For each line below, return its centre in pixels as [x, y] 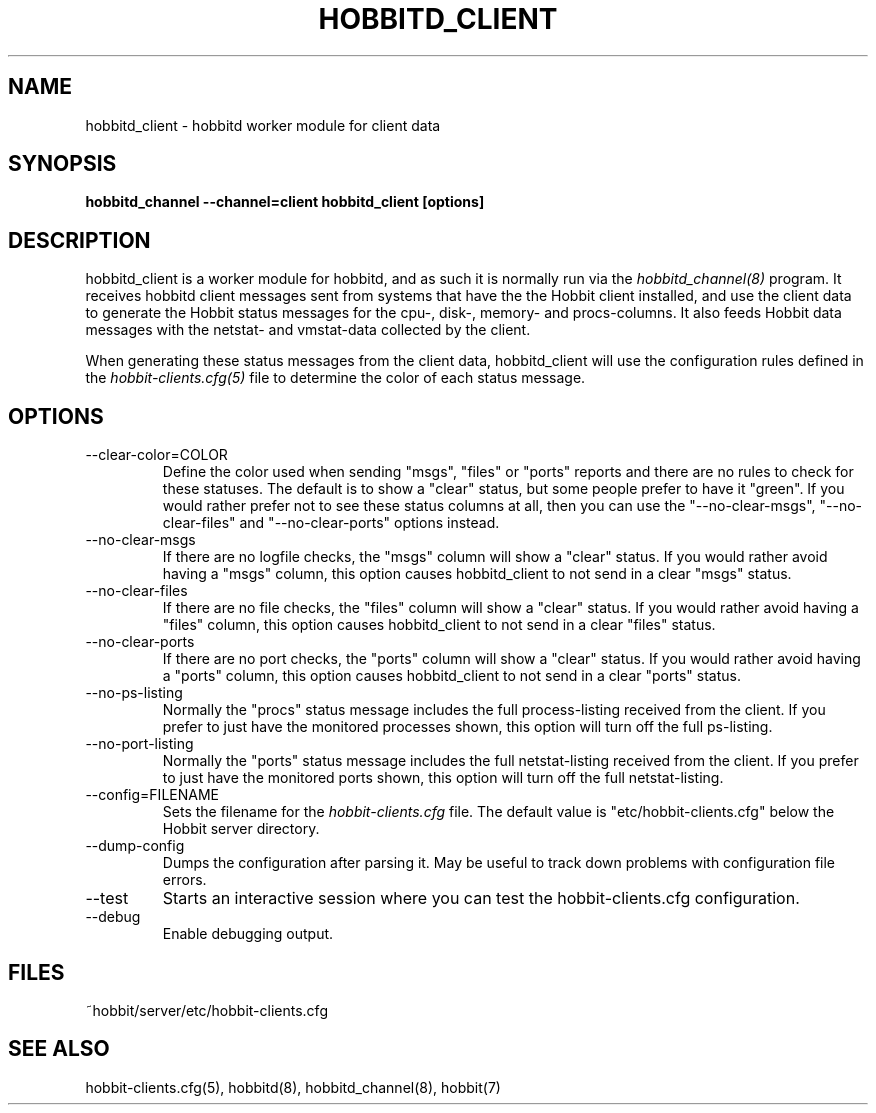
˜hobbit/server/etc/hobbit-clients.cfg [206, 1010]
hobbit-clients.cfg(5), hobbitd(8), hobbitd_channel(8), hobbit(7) [293, 1087]
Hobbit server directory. [241, 829]
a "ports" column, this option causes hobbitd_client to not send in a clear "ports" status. [451, 676]
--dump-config [135, 846]
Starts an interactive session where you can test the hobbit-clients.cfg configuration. [481, 898]
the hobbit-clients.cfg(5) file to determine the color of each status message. [335, 378]
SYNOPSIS [62, 164]
